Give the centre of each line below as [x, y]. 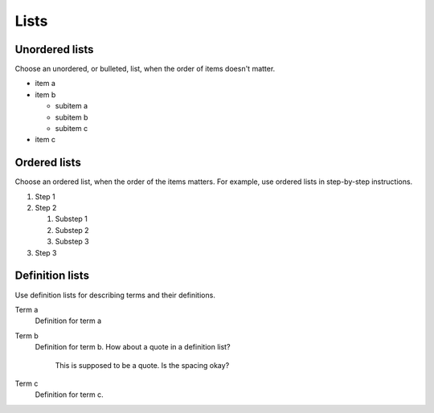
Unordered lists [54, 49]
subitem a [72, 106]
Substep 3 [72, 242]
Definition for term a [68, 321]
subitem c [72, 129]
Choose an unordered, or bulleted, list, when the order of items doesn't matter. [145, 69]
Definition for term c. [69, 395]
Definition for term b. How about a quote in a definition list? [133, 347]
